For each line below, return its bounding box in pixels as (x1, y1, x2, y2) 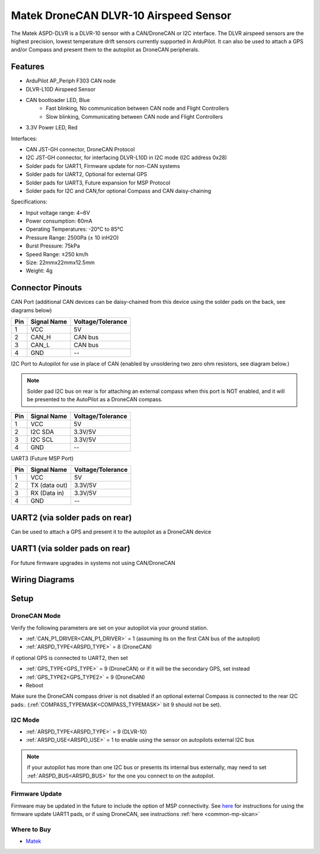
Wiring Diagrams (11, 574, 75, 585)
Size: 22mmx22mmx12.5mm (25, 259, 95, 266)
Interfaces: (11, 135, 38, 142)
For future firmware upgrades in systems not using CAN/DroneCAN (11, 559, 175, 566)
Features (11, 62, 44, 72)
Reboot (25, 682, 44, 689)
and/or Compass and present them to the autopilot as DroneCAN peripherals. (11, 46, 200, 53)
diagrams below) (11, 306, 52, 314)
